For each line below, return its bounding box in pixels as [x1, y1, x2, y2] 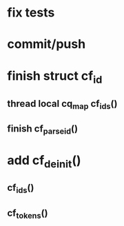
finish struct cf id [7, 68, 103, 86]
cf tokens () [7, 207, 48, 221]
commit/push [7, 37, 86, 52]
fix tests [7, 5, 55, 21]
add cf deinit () [7, 152, 81, 170]
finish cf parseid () [7, 123, 78, 136]
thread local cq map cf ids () [7, 98, 118, 111]
